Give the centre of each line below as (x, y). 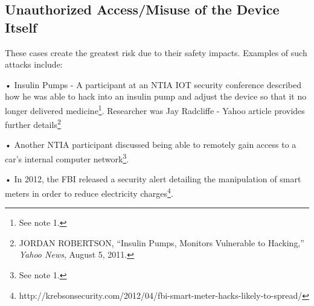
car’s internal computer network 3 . (67, 158)
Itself (21, 27)
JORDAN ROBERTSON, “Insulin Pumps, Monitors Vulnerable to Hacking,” (162, 242)
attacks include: (34, 64)
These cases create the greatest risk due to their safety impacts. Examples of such (156, 52)
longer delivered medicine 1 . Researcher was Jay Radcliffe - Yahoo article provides (155, 109)
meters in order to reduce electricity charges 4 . (89, 192)
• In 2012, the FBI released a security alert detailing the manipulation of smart (153, 179)
